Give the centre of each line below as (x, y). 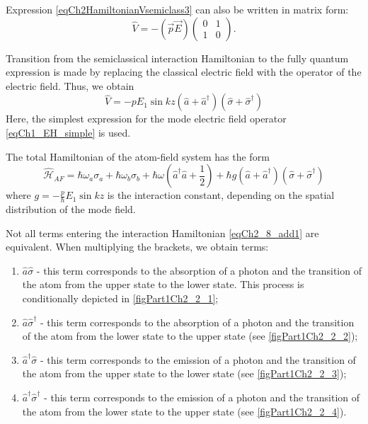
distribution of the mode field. (71, 208)
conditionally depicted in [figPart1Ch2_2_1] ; (120, 298)
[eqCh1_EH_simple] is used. (68, 132)
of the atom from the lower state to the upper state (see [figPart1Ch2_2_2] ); (190, 336)
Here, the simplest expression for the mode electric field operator (146, 119)
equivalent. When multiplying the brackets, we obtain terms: (137, 247)
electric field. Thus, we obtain (70, 85)
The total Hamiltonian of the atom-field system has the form (138, 156)
